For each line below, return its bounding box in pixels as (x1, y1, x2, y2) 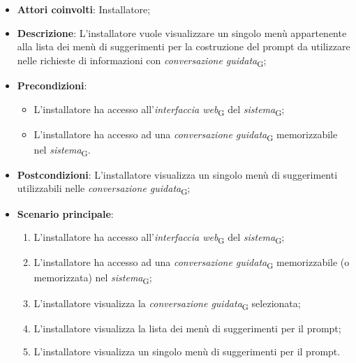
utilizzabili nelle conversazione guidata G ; (17, 181, 191, 198)
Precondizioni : (17, 77, 87, 92)
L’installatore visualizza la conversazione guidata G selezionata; (34, 295, 301, 312)
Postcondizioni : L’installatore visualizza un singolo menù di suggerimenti (17, 167, 338, 181)
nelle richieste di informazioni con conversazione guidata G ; (17, 52, 267, 69)
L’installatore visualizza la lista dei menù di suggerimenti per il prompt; (34, 320, 341, 335)
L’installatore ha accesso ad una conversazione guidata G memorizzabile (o (34, 255, 350, 272)
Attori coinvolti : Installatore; (17, 2, 151, 16)
